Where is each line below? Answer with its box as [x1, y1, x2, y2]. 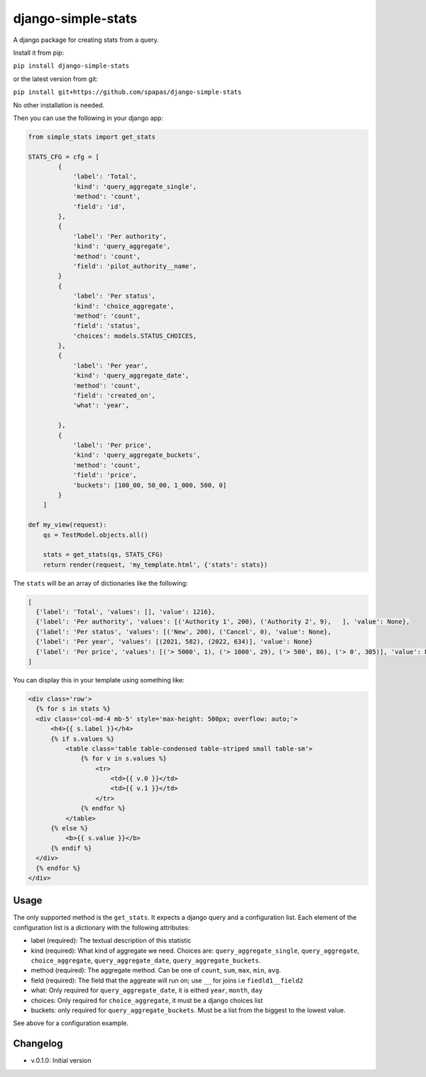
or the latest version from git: [13, 75, 99, 83]
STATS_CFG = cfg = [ [28, 153, 99, 161]
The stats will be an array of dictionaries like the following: [13, 579, 188, 587]
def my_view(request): [28, 521, 107, 529]
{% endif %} [50, 844, 92, 852]
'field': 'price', [72, 471, 138, 479]
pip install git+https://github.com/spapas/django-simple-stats [13, 88, 242, 96]
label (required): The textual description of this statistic [31, 936, 192, 945]
